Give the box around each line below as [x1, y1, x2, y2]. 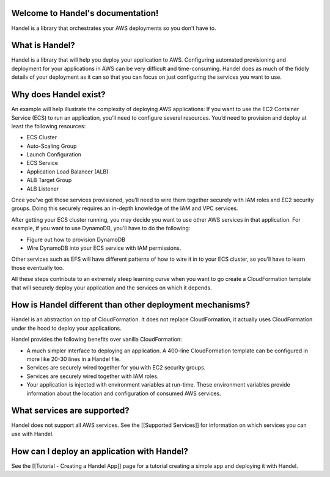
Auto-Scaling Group [26, 142, 77, 150]
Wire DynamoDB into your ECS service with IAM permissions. [26, 244, 182, 252]
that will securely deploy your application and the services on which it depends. [11, 284, 212, 291]
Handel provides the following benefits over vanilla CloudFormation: [11, 336, 183, 343]
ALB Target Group [26, 177, 72, 184]
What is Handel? [11, 40, 76, 51]
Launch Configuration [26, 151, 82, 158]
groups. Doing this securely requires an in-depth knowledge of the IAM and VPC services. [11, 205, 238, 212]
